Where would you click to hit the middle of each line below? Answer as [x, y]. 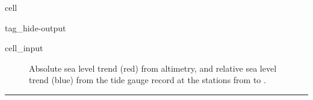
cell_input [24, 48]
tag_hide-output [36, 27]
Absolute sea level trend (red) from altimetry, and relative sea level [153, 68]
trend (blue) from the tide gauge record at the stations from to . [147, 80]
